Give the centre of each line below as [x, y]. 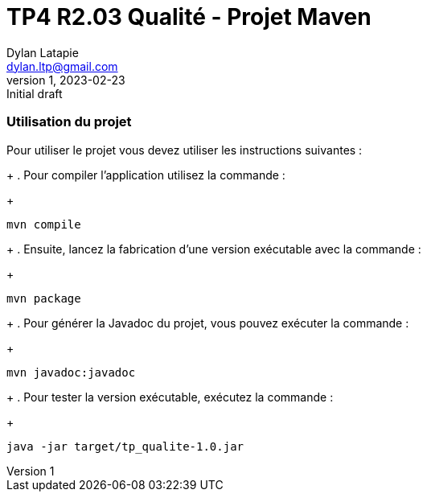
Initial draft [35, 93]
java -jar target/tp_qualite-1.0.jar [125, 446]
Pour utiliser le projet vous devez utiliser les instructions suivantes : [185, 150]
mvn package [44, 298]
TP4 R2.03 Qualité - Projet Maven [189, 17]
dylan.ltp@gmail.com [62, 66]
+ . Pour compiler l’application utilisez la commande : [146, 175]
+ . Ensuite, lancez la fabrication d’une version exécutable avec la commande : [214, 249]
